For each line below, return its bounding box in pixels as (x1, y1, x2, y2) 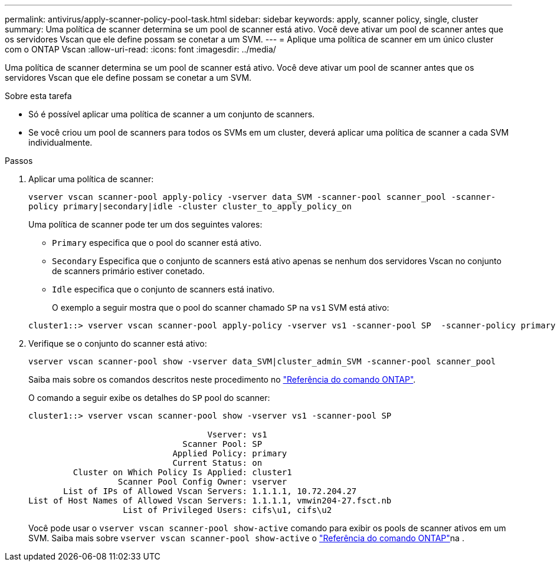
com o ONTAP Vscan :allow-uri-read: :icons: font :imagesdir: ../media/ (5, 44, 276, 54)
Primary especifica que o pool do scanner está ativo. (52, 238, 262, 248)
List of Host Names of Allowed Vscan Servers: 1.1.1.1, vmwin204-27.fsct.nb (28, 496, 392, 505)
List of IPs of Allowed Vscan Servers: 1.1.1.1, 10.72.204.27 (63, 486, 357, 496)
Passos (5, 156, 33, 166)
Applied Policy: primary (172, 449, 287, 458)
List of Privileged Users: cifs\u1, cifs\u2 (123, 505, 332, 515)
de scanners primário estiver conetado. (52, 266, 205, 276)
